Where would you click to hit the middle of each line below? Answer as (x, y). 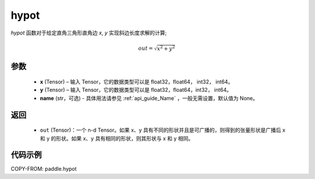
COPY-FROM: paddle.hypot (44, 169)
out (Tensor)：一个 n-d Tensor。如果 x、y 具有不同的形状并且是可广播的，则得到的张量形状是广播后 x (163, 130)
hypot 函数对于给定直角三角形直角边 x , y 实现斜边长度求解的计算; (89, 33)
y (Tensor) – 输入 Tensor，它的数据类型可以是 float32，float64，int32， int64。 (136, 90)
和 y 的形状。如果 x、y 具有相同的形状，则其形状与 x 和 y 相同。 (117, 138)
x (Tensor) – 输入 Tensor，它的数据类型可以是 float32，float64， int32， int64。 (136, 81)
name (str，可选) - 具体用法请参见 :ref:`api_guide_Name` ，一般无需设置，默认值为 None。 (149, 98)
